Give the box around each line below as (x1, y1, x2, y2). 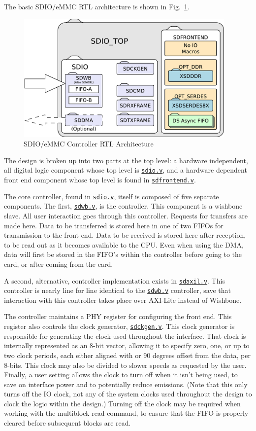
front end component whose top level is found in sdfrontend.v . (4, 175, 196, 185)
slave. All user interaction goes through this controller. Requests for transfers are (4, 211, 248, 220)
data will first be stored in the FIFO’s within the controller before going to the (4, 249, 242, 259)
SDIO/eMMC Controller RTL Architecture (24, 139, 154, 149)
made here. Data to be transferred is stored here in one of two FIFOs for (4, 220, 224, 230)
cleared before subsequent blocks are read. (4, 418, 131, 428)
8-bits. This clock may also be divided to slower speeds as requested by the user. (4, 359, 247, 370)
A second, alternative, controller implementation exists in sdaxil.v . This (4, 275, 225, 286)
